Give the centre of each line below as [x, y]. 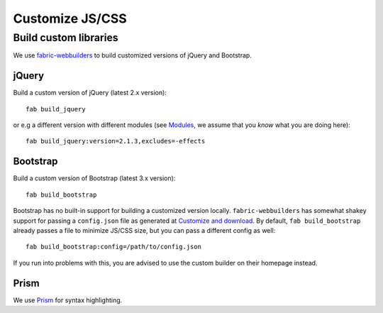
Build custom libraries [66, 38]
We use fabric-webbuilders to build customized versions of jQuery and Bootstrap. [132, 55]
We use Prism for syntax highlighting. [68, 300]
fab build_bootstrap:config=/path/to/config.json [114, 247]
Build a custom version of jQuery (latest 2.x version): [90, 93]
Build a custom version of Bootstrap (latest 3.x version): [94, 178]
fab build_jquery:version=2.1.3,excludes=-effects [116, 141]
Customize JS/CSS [70, 18]
